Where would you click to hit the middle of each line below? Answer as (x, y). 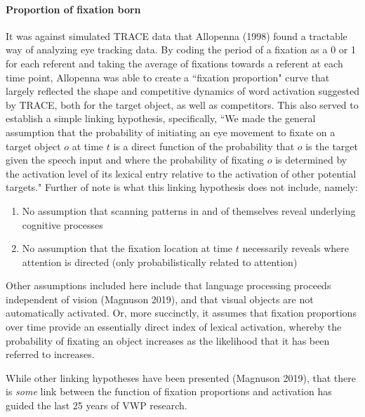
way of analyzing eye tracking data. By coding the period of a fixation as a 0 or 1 (181, 49)
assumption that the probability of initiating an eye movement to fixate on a (171, 132)
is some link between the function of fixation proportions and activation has (169, 391)
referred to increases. (50, 354)
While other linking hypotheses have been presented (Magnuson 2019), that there (181, 377)
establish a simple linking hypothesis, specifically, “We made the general (161, 118)
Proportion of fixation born (73, 9)
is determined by (311, 160)
